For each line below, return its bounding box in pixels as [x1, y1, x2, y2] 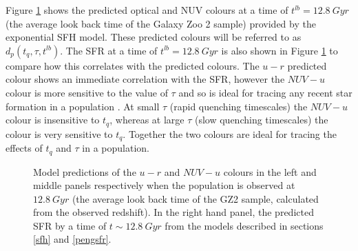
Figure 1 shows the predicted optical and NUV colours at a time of [6, 3, 288, 17]
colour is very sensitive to [6, 126, 113, 141]
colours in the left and [223, 164, 317, 179]
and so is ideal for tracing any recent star [178, 85, 352, 99]
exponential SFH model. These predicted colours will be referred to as [6, 30, 302, 44]
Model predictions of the [33, 164, 136, 179]
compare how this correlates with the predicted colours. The [6, 58, 260, 72]
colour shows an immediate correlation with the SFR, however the [6, 72, 285, 86]
